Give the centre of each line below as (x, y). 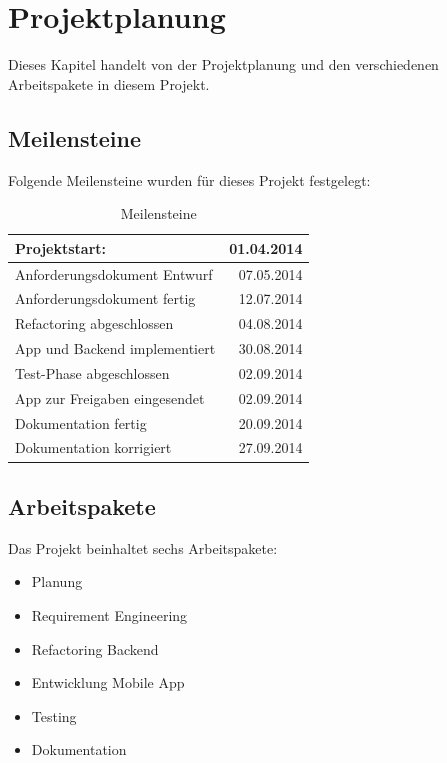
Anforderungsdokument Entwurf (114, 273)
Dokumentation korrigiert (93, 447)
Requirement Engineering (109, 614)
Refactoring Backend (95, 648)
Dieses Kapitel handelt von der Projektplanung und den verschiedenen (223, 64)
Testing (54, 715)
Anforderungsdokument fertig (105, 298)
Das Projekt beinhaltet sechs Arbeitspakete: (143, 547)
